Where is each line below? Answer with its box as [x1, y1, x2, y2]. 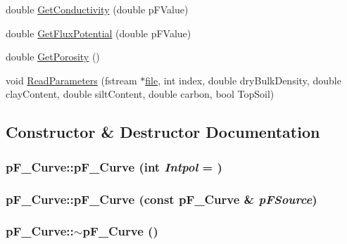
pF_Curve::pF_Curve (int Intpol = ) [6, 158, 222, 175]
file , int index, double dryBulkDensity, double [145, 72, 341, 87]
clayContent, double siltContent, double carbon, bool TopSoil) [6, 86, 275, 101]
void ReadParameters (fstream [6, 72, 137, 87]
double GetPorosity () [6, 49, 100, 64]
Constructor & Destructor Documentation [6, 121, 320, 143]
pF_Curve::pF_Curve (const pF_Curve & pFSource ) [6, 190, 317, 207]
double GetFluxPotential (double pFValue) [6, 25, 191, 40]
